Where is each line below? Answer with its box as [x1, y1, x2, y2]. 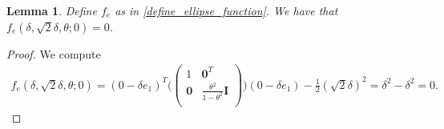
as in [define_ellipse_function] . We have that [115, 2, 338, 18]
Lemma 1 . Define [6, 2, 97, 18]
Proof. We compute [6, 45, 101, 62]
